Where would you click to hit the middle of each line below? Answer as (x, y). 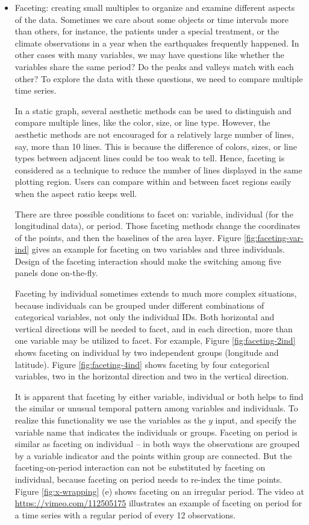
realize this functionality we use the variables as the (110, 420)
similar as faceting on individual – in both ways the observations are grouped (157, 444)
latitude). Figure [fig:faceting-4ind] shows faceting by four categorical (142, 364)
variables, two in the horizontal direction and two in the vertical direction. (152, 376)
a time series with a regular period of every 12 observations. (125, 514)
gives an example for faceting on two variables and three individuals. (158, 249)
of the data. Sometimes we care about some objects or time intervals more (152, 19)
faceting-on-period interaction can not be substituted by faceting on (140, 467)
